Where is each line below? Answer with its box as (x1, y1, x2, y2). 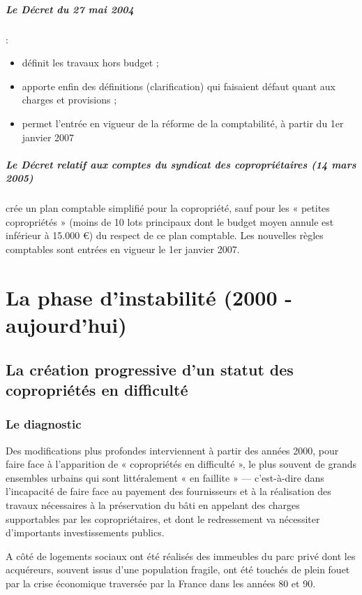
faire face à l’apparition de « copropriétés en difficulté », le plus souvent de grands (6, 457, 356, 471)
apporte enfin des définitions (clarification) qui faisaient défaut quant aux (22, 78, 335, 93)
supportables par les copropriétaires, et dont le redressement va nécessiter (6, 511, 320, 526)
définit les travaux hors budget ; (22, 55, 159, 70)
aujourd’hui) (6, 310, 127, 339)
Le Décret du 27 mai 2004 (6, 1, 134, 16)
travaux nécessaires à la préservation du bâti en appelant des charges (6, 497, 300, 512)
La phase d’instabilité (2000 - (6, 282, 292, 311)
